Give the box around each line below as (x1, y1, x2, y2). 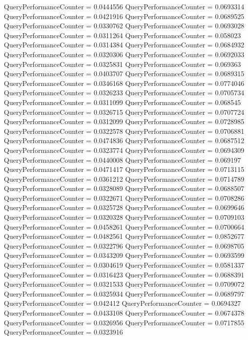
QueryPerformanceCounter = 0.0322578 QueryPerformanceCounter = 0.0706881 (4, 126, 245, 136)
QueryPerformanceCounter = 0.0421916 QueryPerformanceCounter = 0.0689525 (4, 11, 245, 21)
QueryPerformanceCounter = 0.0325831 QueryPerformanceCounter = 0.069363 (4, 59, 241, 69)
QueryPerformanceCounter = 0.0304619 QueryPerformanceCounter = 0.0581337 (4, 260, 245, 270)
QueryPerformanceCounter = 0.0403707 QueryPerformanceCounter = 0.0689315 (4, 68, 245, 79)
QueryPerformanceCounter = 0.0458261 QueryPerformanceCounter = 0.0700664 (4, 221, 245, 232)
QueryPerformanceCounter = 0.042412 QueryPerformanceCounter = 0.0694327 (4, 298, 241, 308)
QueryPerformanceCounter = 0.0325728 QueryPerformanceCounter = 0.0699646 (4, 202, 245, 212)
